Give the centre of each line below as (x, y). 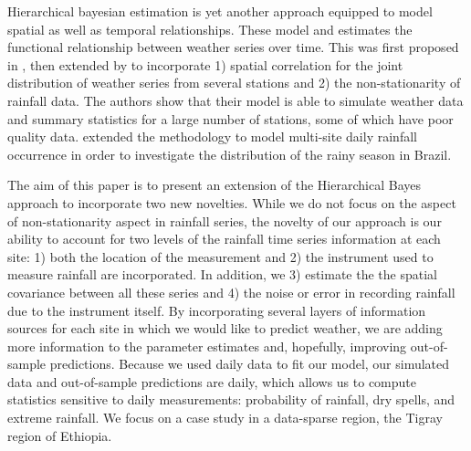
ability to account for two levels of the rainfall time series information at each (224, 239)
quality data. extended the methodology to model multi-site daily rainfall (212, 136)
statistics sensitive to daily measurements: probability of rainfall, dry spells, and (231, 399)
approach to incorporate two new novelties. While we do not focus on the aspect (232, 202)
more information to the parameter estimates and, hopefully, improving (207, 346)
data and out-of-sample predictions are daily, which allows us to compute (212, 381)
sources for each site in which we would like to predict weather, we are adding (225, 328)
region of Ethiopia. (60, 435)
